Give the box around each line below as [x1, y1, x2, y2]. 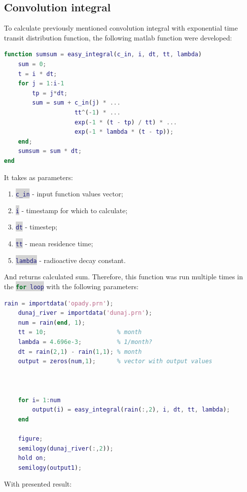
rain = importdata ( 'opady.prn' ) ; [4, 300, 114, 307]
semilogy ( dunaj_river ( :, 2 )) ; [18, 445, 114, 452]
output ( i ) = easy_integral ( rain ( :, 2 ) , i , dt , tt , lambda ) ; [32, 406, 230, 414]
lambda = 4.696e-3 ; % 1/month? [18, 339, 152, 346]
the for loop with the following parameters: [4, 281, 139, 291]
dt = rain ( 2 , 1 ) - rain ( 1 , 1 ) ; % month [18, 348, 142, 355]
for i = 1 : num [18, 396, 61, 404]
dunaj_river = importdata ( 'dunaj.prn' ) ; [18, 309, 152, 317]
